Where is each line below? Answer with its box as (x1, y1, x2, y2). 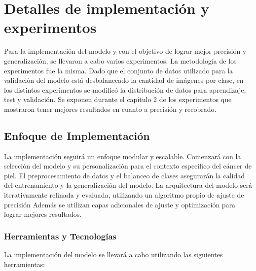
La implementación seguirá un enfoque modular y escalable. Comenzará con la (4, 151, 241, 161)
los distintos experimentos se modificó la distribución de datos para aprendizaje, (4, 84, 246, 95)
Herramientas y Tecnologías (4, 230, 116, 242)
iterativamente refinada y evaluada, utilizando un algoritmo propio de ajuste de (4, 190, 244, 200)
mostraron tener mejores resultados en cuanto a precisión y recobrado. (4, 103, 217, 114)
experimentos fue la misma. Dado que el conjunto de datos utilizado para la (4, 65, 233, 75)
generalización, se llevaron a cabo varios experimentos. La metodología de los (4, 55, 237, 66)
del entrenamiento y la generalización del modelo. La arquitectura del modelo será (4, 180, 252, 190)
